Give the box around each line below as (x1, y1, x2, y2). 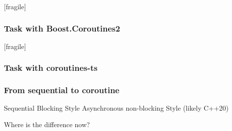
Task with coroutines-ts (4, 62, 98, 74)
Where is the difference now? (4, 119, 90, 130)
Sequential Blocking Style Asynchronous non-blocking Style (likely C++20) (4, 103, 229, 113)
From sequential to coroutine (4, 84, 120, 96)
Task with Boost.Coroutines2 (4, 22, 120, 34)
